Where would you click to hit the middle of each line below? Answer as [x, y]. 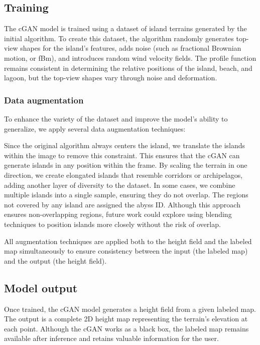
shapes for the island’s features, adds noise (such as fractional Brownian [131, 48]
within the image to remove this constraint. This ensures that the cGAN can [122, 155]
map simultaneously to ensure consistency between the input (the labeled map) [126, 251]
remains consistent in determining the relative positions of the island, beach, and [128, 68]
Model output [41, 287]
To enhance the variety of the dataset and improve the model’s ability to [116, 118]
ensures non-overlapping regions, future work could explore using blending [118, 214]
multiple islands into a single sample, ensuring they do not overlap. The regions [126, 195]
